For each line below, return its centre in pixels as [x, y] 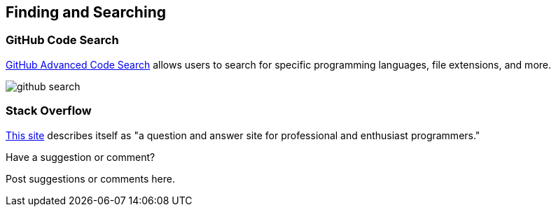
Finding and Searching [86, 12]
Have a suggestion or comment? [81, 157]
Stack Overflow [49, 111]
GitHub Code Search [62, 40]
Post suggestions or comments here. [90, 178]
